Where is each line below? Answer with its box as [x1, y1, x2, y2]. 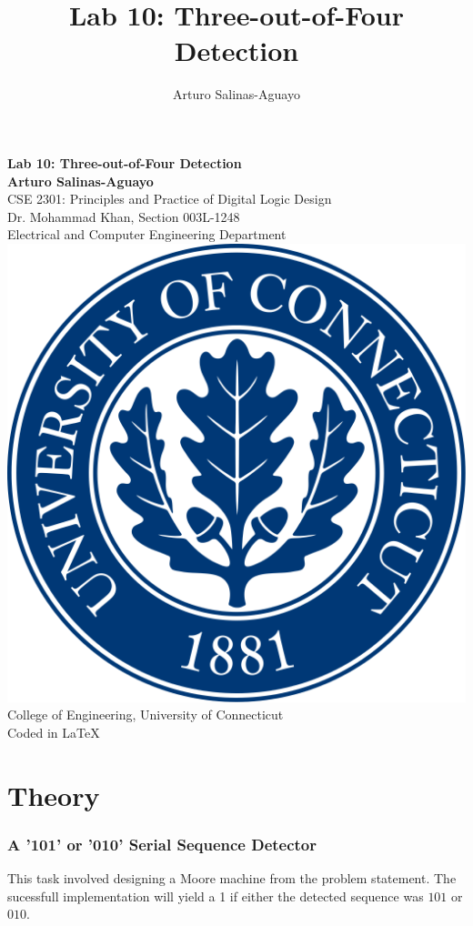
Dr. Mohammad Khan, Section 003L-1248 [7, 206, 240, 226]
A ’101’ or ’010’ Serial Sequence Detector [7, 832, 317, 855]
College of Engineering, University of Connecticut [7, 705, 284, 724]
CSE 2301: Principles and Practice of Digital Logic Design [7, 189, 332, 208]
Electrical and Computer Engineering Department [7, 225, 287, 244]
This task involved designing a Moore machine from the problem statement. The [7, 869, 457, 888]
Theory [7, 776, 100, 813]
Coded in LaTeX [7, 723, 100, 742]
